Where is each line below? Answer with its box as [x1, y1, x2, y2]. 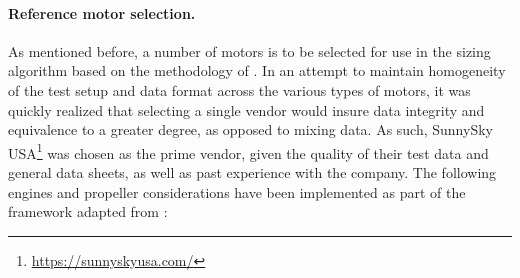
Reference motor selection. [8, 2, 196, 23]
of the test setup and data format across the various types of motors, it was [8, 79, 471, 100]
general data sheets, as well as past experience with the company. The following [8, 162, 497, 183]
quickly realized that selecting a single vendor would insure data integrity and [8, 99, 485, 120]
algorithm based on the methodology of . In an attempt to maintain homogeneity [8, 60, 506, 81]
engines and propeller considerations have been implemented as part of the [8, 181, 466, 202]
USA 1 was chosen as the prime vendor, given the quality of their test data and [8, 139, 489, 163]
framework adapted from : [8, 201, 168, 222]
